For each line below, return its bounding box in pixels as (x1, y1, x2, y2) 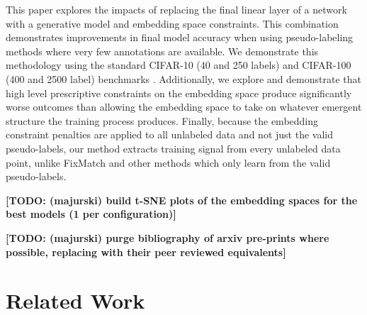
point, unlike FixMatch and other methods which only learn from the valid (6, 155, 331, 170)
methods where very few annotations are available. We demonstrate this (6, 43, 319, 58)
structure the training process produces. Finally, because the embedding (6, 113, 319, 128)
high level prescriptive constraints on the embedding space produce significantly (6, 85, 352, 100)
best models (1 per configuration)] (6, 206, 176, 221)
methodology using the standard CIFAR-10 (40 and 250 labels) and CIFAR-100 (6, 57, 351, 72)
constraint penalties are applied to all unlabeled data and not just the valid (6, 127, 333, 142)
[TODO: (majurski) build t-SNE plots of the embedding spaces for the (6, 192, 358, 207)
